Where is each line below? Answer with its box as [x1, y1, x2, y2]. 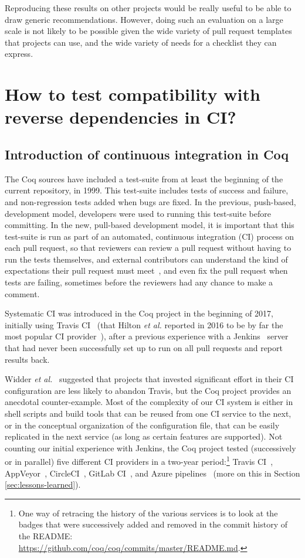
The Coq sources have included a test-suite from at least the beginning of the [5, 172, 283, 185]
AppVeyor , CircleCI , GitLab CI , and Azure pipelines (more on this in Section [5, 467, 300, 479]
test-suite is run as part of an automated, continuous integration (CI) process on [5, 230, 294, 242]
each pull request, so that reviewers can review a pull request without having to [5, 241, 292, 254]
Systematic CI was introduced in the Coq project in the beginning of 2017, [5, 307, 273, 319]
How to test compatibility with [5, 82, 260, 106]
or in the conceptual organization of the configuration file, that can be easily [5, 418, 280, 431]
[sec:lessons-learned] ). [5, 478, 81, 491]
